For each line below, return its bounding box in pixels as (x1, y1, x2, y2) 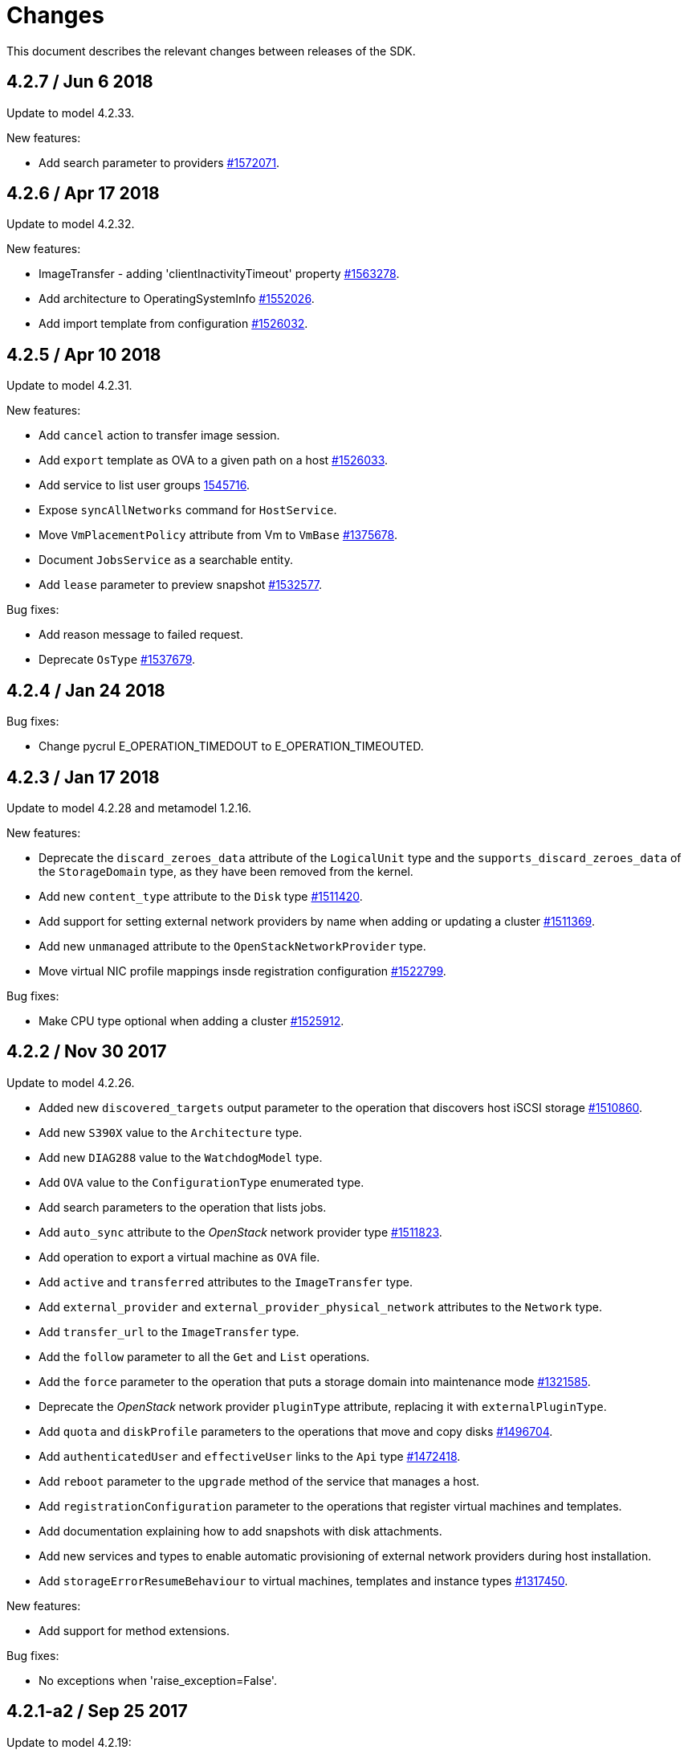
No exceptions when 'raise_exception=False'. (39, 1673, 277, 1687)
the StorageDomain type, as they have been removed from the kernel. (39, 864, 413, 878)
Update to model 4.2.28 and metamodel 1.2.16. (6, 800, 252, 815)
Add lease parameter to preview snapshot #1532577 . (39, 578, 323, 592)
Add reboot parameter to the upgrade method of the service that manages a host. (39, 1474, 480, 1488)
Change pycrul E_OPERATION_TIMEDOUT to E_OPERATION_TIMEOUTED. (39, 739, 424, 754)
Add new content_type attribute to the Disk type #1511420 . (39, 889, 363, 903)
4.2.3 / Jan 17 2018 (6, 767, 160, 787)
